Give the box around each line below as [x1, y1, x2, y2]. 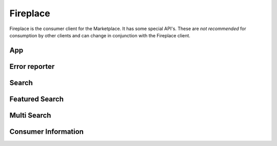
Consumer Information [9, 127, 84, 136]
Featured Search [9, 94, 64, 103]
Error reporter [9, 62, 55, 71]
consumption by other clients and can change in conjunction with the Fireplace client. [9, 32, 191, 38]
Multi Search [9, 111, 51, 119]
